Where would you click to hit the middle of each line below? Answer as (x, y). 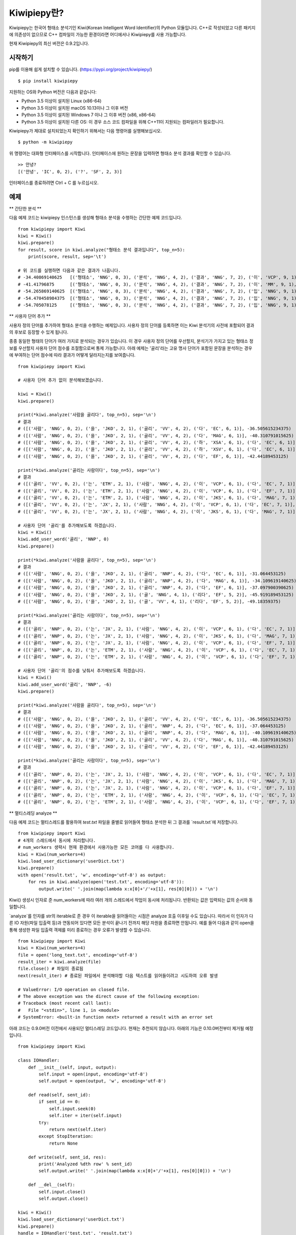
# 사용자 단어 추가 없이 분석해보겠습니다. (61, 380)
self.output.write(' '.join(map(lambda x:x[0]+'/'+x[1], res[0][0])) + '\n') (135, 1171)
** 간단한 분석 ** (25, 208)
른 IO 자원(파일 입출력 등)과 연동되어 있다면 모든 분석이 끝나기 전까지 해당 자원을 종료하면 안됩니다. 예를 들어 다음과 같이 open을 (131, 923)
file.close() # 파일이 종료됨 (51, 969)
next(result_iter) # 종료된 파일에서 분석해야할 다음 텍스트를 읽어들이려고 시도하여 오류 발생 (118, 975)
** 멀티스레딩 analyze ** (33, 813)
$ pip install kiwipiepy (48, 81)
